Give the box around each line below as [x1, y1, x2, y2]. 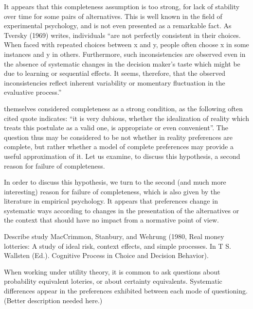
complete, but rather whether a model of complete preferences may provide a [4, 141, 234, 152]
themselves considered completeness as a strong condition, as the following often [4, 103, 243, 113]
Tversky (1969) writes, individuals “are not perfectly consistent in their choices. [4, 30, 241, 40]
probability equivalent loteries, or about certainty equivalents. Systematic [4, 276, 222, 286]
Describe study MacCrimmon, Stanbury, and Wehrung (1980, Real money [4, 231, 224, 241]
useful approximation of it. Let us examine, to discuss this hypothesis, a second [4, 151, 240, 161]
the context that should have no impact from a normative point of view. [4, 215, 219, 225]
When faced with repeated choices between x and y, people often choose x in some [4, 39, 249, 50]
